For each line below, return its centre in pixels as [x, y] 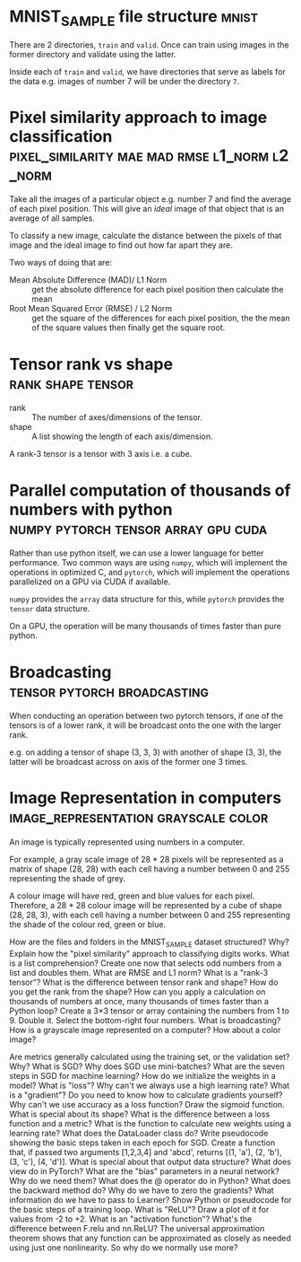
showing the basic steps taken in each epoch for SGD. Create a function [142, 1143]
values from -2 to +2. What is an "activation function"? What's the [131, 1219]
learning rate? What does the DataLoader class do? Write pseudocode [139, 1134]
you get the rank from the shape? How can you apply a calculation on [138, 992]
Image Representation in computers [146, 798]
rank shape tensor [72, 383]
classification [61, 136]
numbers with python [91, 509]
